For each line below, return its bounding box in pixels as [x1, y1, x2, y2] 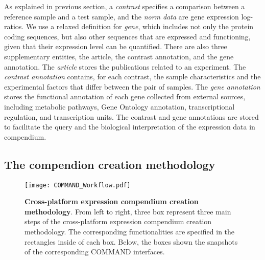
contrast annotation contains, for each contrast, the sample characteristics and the [4, 71, 261, 82]
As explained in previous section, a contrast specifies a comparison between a [4, 1, 245, 11]
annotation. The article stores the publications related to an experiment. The [4, 61, 246, 72]
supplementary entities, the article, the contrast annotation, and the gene [4, 51, 234, 61]
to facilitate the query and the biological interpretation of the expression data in [4, 121, 255, 132]
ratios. [4, 21, 24, 32]
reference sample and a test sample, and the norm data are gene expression [4, 11, 239, 21]
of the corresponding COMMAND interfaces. [25, 246, 165, 257]
